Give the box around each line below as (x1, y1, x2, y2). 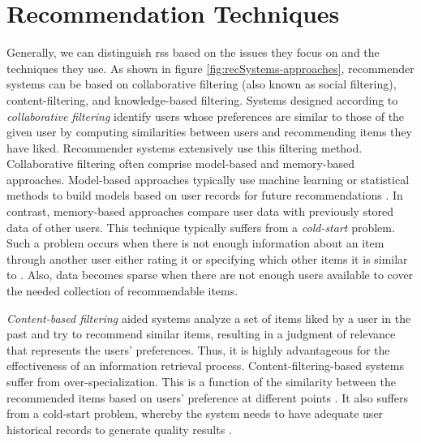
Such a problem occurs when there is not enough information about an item (6, 234, 384, 252)
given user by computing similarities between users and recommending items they (6, 123, 412, 140)
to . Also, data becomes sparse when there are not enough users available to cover (6, 266, 414, 283)
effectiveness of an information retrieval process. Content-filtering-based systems (6, 357, 404, 374)
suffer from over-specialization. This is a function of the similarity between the (6, 373, 397, 389)
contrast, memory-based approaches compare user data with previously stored (6, 203, 394, 220)
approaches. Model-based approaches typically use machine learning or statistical (6, 170, 410, 187)
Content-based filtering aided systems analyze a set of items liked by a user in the (6, 309, 411, 326)
